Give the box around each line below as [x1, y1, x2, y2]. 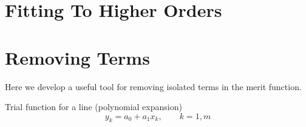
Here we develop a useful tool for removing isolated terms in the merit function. [5, 80, 302, 93]
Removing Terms [5, 45, 150, 70]
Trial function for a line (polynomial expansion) [5, 100, 182, 113]
